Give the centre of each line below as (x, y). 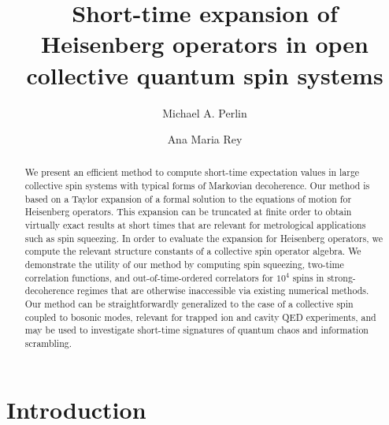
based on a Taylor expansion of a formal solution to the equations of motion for (188, 198)
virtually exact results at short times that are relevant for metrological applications (195, 225)
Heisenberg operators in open (205, 44)
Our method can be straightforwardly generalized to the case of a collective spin (189, 304)
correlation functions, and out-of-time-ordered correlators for (149, 277)
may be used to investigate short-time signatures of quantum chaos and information (196, 330)
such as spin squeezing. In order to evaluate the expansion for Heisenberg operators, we (204, 238)
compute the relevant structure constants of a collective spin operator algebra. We (193, 251)
